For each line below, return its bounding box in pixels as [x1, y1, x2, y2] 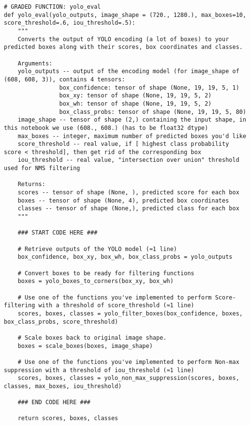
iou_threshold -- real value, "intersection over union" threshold [17, 157, 239, 164]
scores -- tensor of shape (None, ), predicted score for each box [17, 189, 239, 196]
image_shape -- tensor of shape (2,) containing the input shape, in [17, 116, 247, 124]
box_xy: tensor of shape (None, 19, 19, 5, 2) [59, 92, 212, 99]
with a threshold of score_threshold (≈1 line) [38, 302, 194, 309]
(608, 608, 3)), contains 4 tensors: [4, 76, 125, 83]
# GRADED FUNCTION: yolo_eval [4, 3, 101, 10]
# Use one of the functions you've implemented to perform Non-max [17, 358, 239, 365]
